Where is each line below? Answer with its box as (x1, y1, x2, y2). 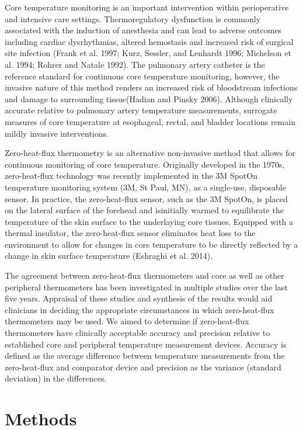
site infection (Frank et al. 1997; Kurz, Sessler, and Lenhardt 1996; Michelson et (5, 47, 291, 59)
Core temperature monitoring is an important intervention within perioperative (5, 1, 289, 13)
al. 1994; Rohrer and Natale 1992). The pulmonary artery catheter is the (5, 58, 265, 70)
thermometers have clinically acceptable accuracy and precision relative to (5, 327, 270, 339)
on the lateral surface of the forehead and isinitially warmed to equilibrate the (5, 204, 284, 216)
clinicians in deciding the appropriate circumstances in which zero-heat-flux (5, 303, 274, 315)
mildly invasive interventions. (5, 127, 109, 139)
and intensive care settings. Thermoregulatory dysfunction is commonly (5, 12, 261, 25)
